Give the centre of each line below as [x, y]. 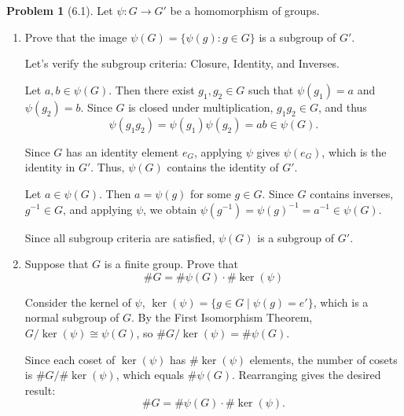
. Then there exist [152, 89]
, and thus [342, 107]
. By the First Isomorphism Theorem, [222, 317]
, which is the [354, 151]
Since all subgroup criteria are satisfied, [120, 237]
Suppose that [57, 264]
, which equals [150, 375]
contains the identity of [223, 167]
